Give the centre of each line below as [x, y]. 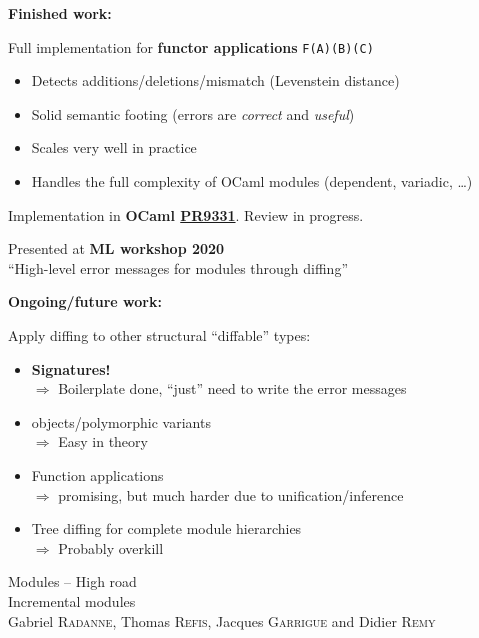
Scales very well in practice [114, 147]
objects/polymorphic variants [121, 421]
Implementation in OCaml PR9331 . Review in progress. [186, 214]
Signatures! [71, 368]
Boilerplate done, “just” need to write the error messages [232, 388]
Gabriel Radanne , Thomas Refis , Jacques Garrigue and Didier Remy [222, 620]
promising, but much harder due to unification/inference [231, 494]
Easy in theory [103, 441]
